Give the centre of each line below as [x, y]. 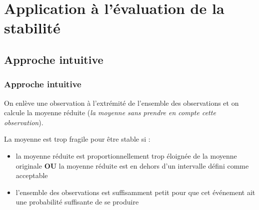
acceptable [32, 175]
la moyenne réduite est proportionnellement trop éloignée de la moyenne [126, 155]
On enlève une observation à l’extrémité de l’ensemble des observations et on [121, 103]
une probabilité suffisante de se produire [77, 202]
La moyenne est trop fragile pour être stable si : [77, 139]
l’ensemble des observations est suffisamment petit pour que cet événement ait [135, 192]
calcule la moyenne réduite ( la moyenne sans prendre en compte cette [110, 112]
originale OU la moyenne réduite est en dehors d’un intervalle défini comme [132, 165]
